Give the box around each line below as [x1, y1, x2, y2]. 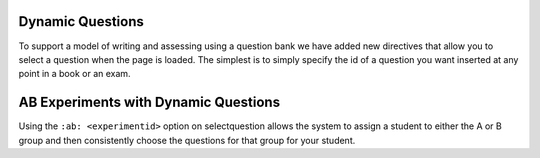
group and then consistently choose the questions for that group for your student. [18, 134, 356, 146]
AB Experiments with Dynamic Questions [18, 94, 280, 111]
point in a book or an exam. [18, 68, 131, 80]
